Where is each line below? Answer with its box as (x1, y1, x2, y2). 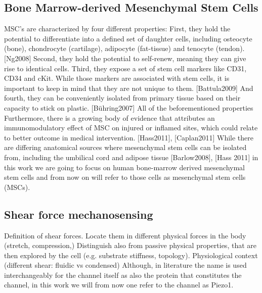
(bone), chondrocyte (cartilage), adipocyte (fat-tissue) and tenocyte (4, 43, 214, 54)
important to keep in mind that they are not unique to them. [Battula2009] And (4, 82, 253, 93)
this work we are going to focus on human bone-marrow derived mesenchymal (4, 162, 245, 172)
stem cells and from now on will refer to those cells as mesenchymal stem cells (4, 172, 246, 182)
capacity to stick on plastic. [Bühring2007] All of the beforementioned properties (4, 102, 253, 113)
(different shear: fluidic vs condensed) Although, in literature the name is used (4, 260, 247, 270)
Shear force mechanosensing (4, 206, 153, 222)
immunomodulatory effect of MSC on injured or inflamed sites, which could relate (4, 122, 258, 133)
